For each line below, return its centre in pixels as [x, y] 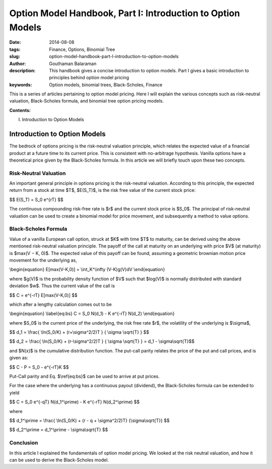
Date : [15, 42]
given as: [19, 358]
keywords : [21, 85]
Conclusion [24, 443]
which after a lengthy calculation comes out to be [60, 304]
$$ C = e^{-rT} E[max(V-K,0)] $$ [43, 295]
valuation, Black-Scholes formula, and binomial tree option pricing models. [86, 101]
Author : [18, 64]
